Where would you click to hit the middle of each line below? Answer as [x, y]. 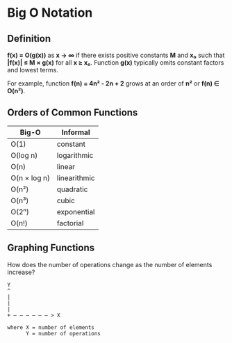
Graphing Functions [51, 248]
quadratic [72, 189]
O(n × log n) [31, 177]
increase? [21, 272]
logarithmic [75, 155]
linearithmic [76, 177]
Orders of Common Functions [73, 113]
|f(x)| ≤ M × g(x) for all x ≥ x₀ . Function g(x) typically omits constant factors [116, 63]
